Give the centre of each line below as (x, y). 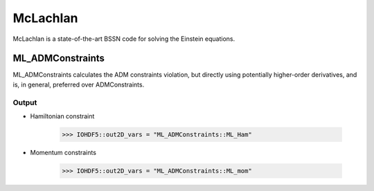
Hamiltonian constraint (62, 116)
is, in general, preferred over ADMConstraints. (79, 84)
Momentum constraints (63, 152)
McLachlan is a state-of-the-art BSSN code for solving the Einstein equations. (124, 39)
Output (25, 102)
